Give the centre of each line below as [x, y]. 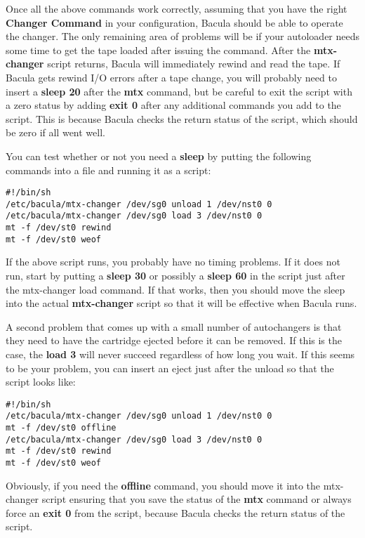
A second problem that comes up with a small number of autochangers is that [174, 326]
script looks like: [41, 382]
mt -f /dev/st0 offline [61, 428]
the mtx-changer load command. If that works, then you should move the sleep [175, 289]
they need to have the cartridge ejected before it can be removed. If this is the [174, 340]
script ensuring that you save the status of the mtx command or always [197, 499]
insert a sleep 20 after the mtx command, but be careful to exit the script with [179, 91]
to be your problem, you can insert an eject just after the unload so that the [170, 368]
